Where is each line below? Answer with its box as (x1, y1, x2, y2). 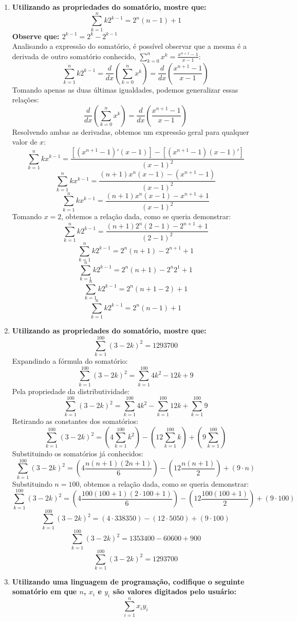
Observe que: (12, 30, 60, 41)
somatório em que (12, 586, 77, 597)
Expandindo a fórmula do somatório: (12, 356, 128, 366)
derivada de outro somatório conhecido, (12, 50, 136, 61)
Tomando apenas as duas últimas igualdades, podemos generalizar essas (12, 84, 238, 95)
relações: (12, 94, 39, 105)
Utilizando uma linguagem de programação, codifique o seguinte (12, 576, 245, 587)
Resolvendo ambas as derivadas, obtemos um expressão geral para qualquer (12, 126, 249, 137)
